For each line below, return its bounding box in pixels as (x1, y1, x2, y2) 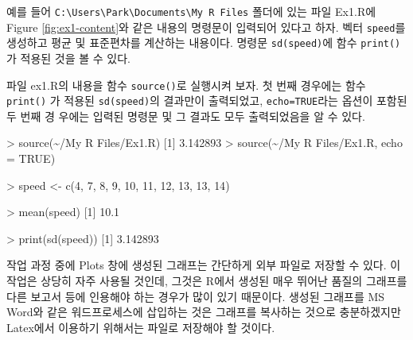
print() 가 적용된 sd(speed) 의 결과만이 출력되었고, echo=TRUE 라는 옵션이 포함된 (6, 92, 407, 109)
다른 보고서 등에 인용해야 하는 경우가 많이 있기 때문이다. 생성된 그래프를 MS (6, 288, 385, 304)
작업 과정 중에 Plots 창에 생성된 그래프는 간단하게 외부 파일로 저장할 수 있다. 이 (6, 257, 401, 273)
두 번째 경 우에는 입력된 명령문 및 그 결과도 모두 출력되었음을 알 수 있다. (6, 107, 365, 124)
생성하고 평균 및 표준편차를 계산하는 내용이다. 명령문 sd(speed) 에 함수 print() (6, 34, 401, 51)
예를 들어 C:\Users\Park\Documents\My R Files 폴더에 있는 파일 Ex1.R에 (6, 3, 376, 19)
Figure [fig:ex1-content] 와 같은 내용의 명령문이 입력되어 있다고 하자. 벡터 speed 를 (6, 18, 406, 35)
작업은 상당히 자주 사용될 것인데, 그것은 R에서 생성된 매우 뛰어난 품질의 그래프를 (6, 272, 407, 289)
